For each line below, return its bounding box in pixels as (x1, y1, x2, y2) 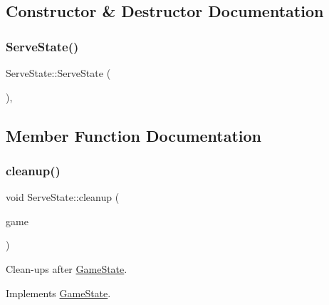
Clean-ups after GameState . (6, 261, 127, 276)
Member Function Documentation (6, 124, 262, 146)
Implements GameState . (6, 285, 111, 300)
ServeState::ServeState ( (6, 66, 111, 80)
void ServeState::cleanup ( (6, 190, 120, 205)
